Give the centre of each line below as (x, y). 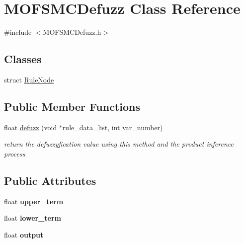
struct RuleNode (29, 79)
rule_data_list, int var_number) (113, 127)
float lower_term (33, 218)
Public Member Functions (72, 106)
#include (18, 32)
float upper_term (34, 201)
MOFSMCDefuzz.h (72, 32)
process (15, 153)
